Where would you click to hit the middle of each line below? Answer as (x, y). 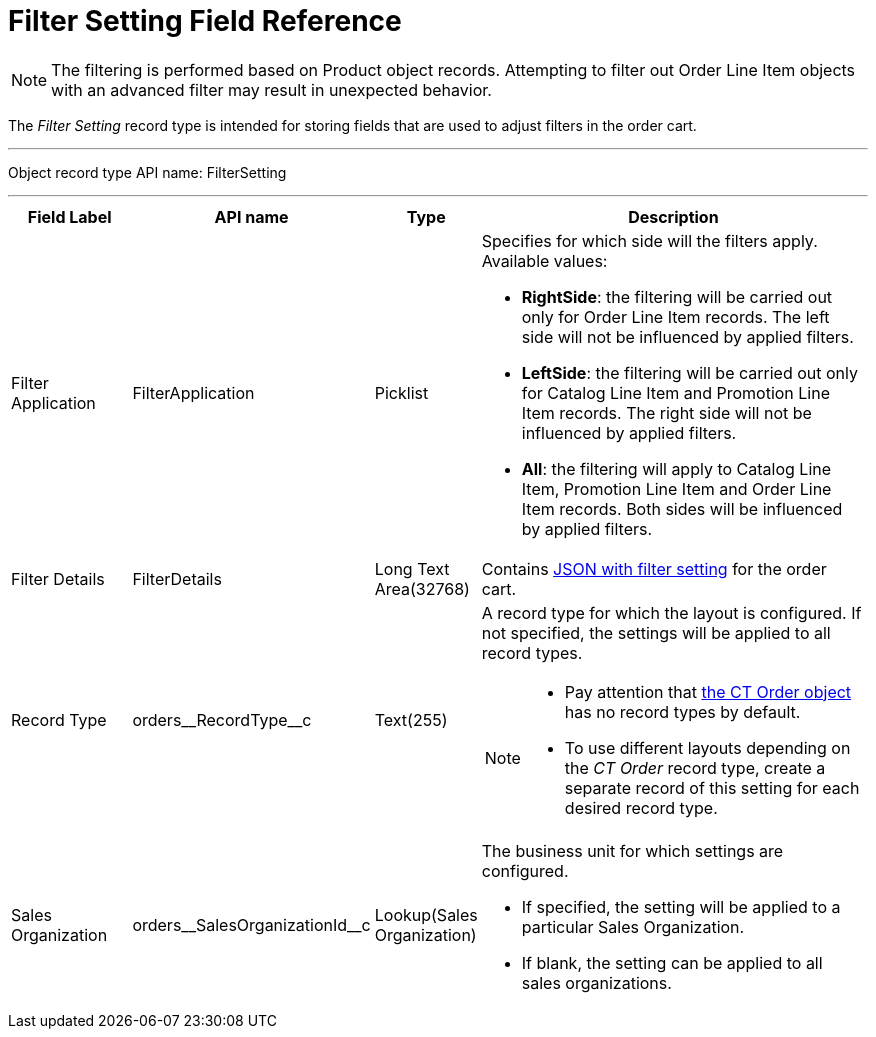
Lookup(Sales (426, 914)
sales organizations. (596, 982)
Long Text (412, 568)
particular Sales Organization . (633, 926)
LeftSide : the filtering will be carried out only (689, 372)
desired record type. (641, 807)
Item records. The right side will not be (666, 412)
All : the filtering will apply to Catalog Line (676, 468)
